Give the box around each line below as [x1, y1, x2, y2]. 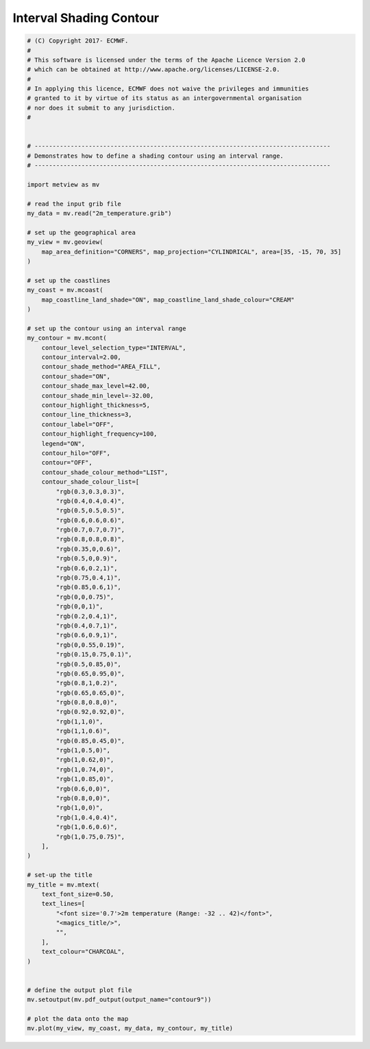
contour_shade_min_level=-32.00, [41, 391, 154, 399]
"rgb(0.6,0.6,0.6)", [56, 516, 125, 524]
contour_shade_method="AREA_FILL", [41, 363, 161, 371]
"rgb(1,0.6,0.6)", [56, 823, 118, 831]
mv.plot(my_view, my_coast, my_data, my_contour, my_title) [27, 1024, 234, 1033]
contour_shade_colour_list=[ [41, 478, 140, 486]
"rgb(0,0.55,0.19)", [56, 641, 125, 649]
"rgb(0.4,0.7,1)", [56, 621, 118, 630]
